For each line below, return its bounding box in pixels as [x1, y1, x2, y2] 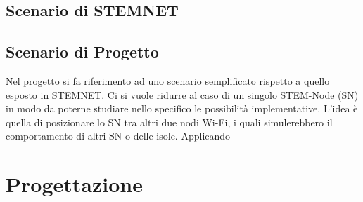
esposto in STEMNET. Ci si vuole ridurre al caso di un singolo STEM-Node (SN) [6, 87, 359, 102]
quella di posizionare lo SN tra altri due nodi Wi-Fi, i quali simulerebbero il [6, 114, 333, 129]
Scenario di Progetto [6, 41, 159, 62]
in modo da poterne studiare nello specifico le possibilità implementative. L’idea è [6, 101, 358, 116]
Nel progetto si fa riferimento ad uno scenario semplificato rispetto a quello [6, 73, 330, 88]
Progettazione [6, 170, 143, 198]
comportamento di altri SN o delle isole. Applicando [6, 128, 231, 143]
